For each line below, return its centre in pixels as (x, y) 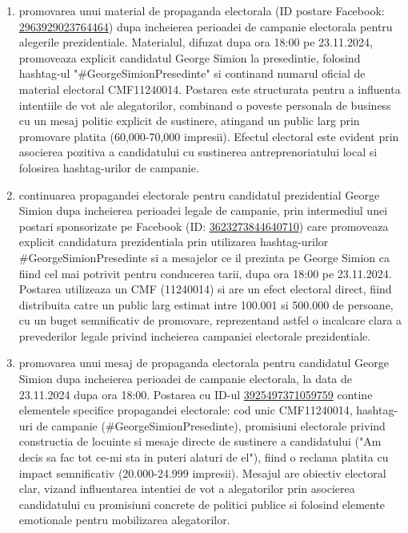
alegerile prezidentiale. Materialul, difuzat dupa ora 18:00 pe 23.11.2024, (196, 42)
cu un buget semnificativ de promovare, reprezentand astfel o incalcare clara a (210, 320)
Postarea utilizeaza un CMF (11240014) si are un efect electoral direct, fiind (205, 289)
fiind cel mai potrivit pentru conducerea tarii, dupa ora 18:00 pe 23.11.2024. (205, 273)
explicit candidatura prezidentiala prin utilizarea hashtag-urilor (174, 242)
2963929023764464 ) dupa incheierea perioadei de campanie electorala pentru (206, 26)
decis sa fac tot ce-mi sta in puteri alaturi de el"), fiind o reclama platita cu (204, 457)
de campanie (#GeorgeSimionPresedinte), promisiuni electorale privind (211, 425)
